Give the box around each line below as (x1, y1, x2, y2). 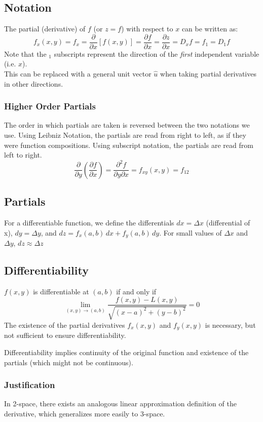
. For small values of (159, 227, 222, 238)
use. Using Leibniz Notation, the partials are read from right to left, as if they (4, 130, 246, 140)
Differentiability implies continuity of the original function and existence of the (4, 347, 249, 357)
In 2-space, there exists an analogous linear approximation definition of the (4, 398, 237, 409)
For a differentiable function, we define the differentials (4, 217, 174, 227)
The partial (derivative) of (4, 23, 86, 34)
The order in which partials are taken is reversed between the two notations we (4, 120, 250, 130)
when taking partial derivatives (160, 68, 256, 79)
